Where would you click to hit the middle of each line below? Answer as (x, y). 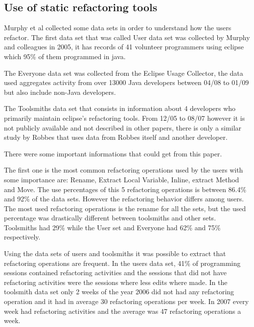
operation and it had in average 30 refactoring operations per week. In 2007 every (127, 301)
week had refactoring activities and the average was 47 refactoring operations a (123, 311)
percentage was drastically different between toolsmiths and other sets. (110, 218)
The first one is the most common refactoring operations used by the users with (124, 170)
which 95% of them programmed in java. (65, 56)
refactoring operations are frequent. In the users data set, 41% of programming (122, 263)
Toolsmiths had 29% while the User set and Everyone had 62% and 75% (112, 227)
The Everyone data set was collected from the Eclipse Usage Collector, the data (124, 73)
